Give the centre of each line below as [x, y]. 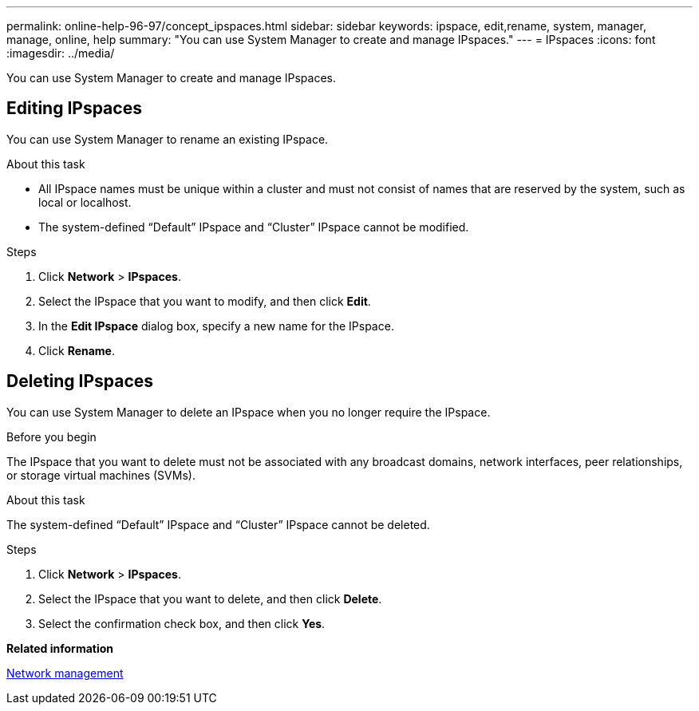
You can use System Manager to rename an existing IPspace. [168, 139]
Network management [65, 673]
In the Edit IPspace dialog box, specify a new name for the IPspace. [216, 326]
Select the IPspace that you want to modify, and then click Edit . [205, 301]
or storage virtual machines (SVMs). [101, 475]
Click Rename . [77, 350]
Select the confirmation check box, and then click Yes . [182, 623]
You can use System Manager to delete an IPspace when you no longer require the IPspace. [249, 412]
